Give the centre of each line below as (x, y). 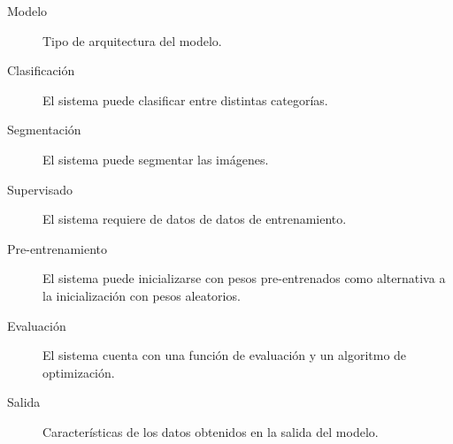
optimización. (79, 372)
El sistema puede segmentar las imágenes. (156, 159)
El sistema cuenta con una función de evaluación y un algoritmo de (225, 355)
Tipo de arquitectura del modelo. (132, 40)
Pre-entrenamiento (58, 248)
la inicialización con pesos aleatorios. (142, 295)
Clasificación (41, 70)
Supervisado (40, 189)
